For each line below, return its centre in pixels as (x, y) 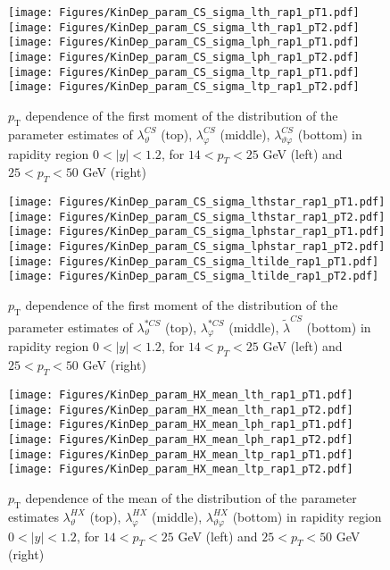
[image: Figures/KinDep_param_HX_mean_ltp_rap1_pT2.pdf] (181, 469)
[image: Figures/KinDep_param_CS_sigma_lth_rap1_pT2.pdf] (184, 27)
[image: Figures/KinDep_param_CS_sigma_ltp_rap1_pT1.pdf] (184, 72)
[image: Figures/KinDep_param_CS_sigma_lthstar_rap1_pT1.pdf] (197, 202)
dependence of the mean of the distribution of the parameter (191, 497)
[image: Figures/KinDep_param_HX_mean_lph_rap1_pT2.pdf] (181, 439)
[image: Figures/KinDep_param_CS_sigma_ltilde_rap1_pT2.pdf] (194, 277)
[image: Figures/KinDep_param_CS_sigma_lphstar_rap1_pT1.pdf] (197, 232)
